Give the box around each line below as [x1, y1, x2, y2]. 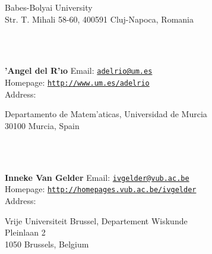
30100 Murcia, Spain [5, 119, 80, 131]
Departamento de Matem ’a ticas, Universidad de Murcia [5, 108, 207, 120]
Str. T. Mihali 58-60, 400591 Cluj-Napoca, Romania [5, 12, 194, 25]
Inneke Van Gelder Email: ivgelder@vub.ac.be [5, 171, 189, 183]
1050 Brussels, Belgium [5, 237, 89, 250]
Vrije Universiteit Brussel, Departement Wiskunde [5, 214, 188, 227]
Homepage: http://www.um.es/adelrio [5, 76, 150, 89]
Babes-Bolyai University [5, 1, 93, 13]
